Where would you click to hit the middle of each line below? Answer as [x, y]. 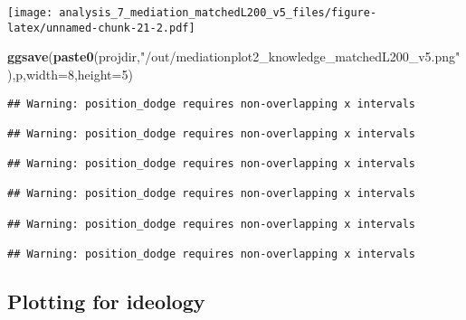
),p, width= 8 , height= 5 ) [70, 74]
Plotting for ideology [106, 301]
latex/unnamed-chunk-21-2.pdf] [101, 28]
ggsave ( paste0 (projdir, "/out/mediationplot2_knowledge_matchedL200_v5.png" [234, 56]
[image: [30, 13]
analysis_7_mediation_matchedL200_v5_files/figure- [218, 13]
